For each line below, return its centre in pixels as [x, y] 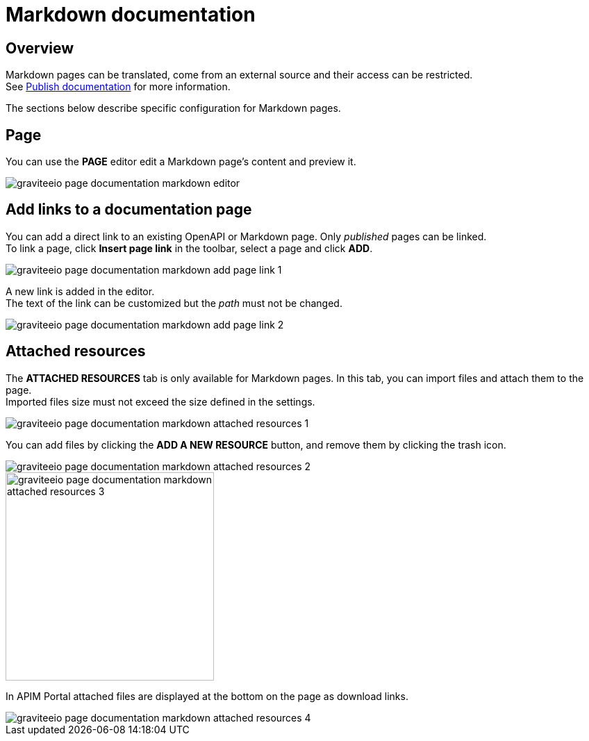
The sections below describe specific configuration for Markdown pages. [173, 108]
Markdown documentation [131, 15]
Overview [40, 48]
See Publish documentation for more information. [118, 87]
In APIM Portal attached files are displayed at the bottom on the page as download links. [207, 696]
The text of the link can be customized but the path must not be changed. [174, 303]
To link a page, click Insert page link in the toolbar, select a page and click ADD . [189, 248]
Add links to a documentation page [129, 210]
